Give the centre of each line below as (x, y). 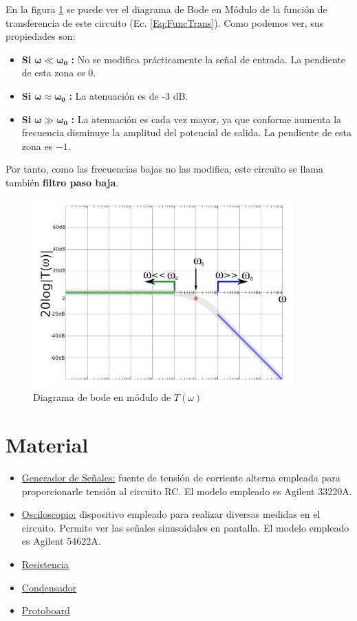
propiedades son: (41, 36)
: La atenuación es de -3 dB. (129, 95)
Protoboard (46, 610)
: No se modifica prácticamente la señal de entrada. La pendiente (208, 59)
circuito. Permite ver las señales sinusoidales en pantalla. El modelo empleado (185, 527)
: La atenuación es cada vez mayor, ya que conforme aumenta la (206, 119)
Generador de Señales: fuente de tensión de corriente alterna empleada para (181, 478)
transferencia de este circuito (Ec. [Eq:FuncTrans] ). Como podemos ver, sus (165, 22)
